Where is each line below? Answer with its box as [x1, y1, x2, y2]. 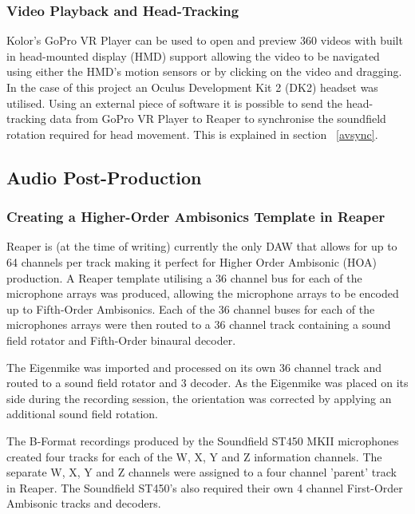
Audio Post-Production [6, 164, 202, 189]
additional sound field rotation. [6, 405, 158, 422]
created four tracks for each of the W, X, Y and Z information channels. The [6, 448, 382, 465]
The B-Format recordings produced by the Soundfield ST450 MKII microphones [6, 432, 399, 449]
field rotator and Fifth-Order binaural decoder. [6, 331, 236, 348]
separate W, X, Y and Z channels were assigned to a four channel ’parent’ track [6, 464, 397, 480]
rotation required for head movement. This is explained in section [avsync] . [6, 125, 378, 142]
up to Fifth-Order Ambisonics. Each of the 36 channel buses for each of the [6, 300, 375, 317]
